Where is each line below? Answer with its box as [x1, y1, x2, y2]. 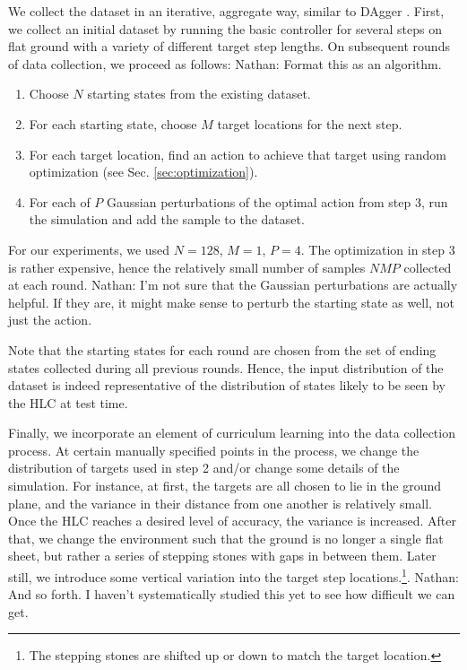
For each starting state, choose [29, 114, 197, 133]
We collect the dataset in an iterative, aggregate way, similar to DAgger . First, [8, 2, 445, 20]
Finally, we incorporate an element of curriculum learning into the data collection [8, 423, 455, 442]
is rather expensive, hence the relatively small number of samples [8, 257, 366, 276]
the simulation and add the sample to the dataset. [29, 210, 305, 229]
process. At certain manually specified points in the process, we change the [8, 440, 419, 459]
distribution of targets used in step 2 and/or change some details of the [8, 458, 400, 477]
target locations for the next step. [217, 114, 402, 133]
